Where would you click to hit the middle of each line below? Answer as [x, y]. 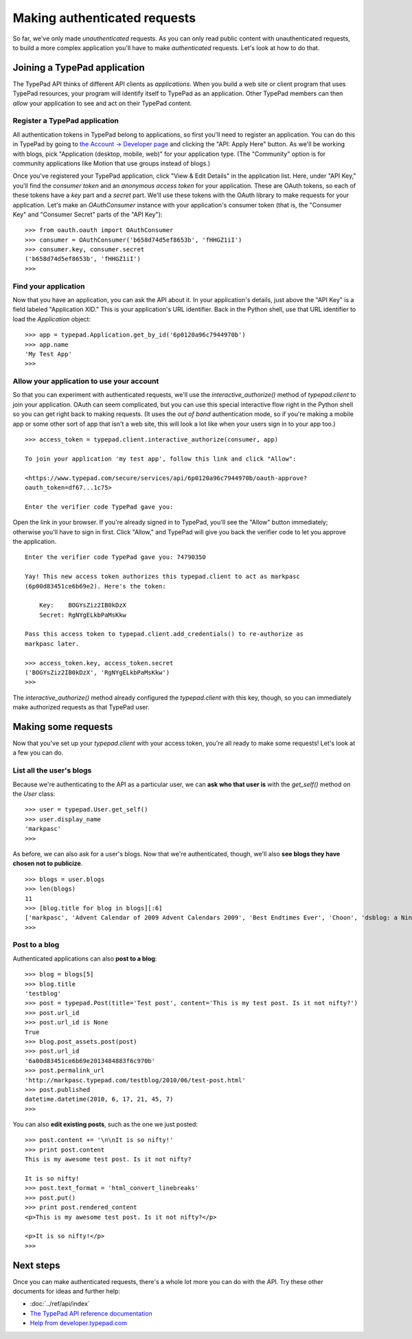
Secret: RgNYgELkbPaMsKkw [83, 615]
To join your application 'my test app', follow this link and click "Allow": [161, 459]
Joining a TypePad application [79, 68]
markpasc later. [52, 643]
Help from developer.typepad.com [78, 1323]
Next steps [36, 1265]
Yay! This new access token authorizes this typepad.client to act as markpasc [162, 576]
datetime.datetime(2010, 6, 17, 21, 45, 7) [99, 1099]
